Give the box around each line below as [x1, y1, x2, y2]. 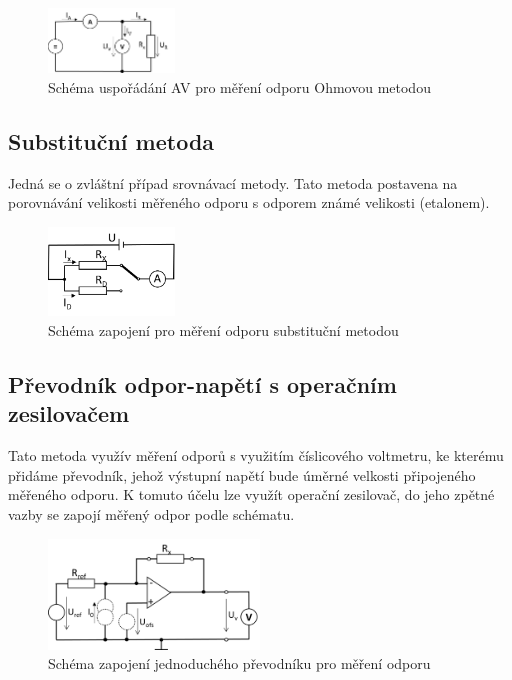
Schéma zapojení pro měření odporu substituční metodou [48, 320, 399, 341]
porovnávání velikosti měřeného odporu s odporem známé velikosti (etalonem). [8, 192, 490, 213]
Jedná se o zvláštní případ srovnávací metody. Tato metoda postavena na [8, 172, 458, 193]
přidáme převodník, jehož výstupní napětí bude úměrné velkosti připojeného [8, 464, 476, 485]
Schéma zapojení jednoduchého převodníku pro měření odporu [48, 653, 431, 674]
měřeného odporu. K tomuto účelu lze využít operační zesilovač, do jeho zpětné [8, 484, 495, 505]
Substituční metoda [8, 125, 215, 156]
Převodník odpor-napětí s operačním [8, 369, 397, 400]
